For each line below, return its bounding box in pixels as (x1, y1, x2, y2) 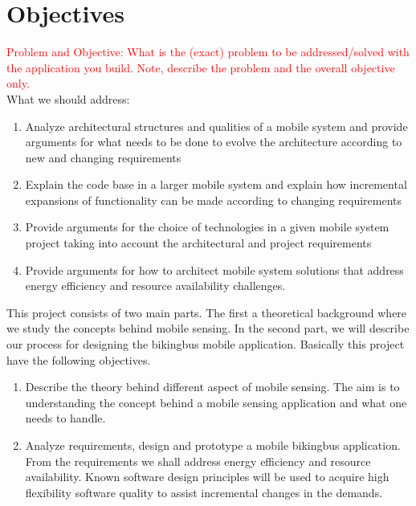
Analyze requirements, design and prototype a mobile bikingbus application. (25, 437, 401, 453)
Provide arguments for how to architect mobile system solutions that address (25, 261, 404, 278)
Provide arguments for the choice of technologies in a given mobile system (25, 218, 389, 235)
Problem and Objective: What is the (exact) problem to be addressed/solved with (6, 43, 410, 60)
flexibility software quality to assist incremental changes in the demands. (25, 484, 383, 500)
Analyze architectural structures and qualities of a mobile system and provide (25, 117, 408, 134)
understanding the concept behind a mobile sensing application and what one (25, 394, 407, 410)
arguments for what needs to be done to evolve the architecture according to (25, 133, 402, 150)
